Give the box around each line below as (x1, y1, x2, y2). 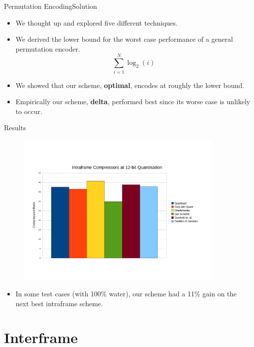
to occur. (15, 106, 42, 116)
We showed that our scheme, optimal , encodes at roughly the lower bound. (15, 80, 245, 90)
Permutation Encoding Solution (4, 1, 97, 11)
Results (4, 122, 26, 133)
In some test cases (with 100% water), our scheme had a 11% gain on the (15, 289, 237, 299)
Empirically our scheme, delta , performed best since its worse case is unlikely (15, 96, 251, 107)
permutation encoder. (15, 43, 80, 54)
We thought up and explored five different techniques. (15, 17, 178, 28)
